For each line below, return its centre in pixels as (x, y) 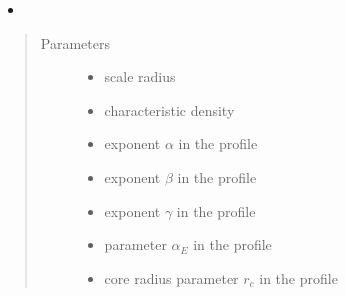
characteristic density (169, 109)
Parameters (75, 42)
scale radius (140, 76)
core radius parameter (171, 277)
